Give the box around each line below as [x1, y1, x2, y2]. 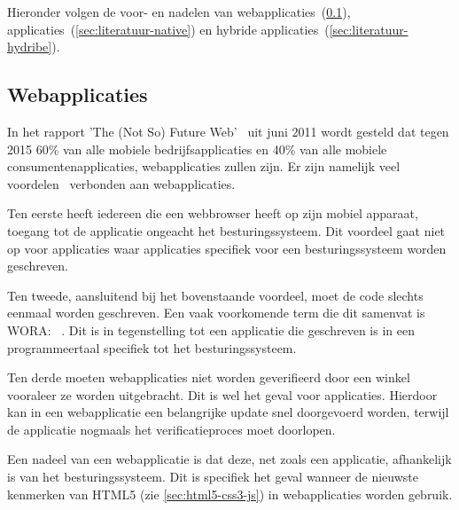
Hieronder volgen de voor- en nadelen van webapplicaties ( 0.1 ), [7, 3, 351, 20]
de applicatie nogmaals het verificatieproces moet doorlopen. [7, 420, 336, 438]
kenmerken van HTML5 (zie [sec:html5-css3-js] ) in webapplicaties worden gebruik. [7, 484, 453, 503]
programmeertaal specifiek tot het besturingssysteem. [7, 338, 297, 357]
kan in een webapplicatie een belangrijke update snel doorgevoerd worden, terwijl [7, 403, 449, 421]
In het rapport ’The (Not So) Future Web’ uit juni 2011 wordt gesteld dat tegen [7, 122, 449, 140]
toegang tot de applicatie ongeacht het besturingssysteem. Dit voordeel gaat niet [7, 221, 446, 239]
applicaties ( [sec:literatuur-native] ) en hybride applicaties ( [7, 20, 330, 38]
